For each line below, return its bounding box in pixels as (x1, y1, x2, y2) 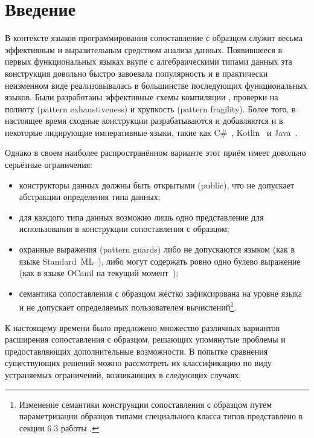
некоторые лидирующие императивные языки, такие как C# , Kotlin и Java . (5, 126, 298, 138)
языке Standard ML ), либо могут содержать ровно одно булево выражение (19, 254, 301, 267)
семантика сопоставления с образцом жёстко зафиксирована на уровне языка (19, 286, 302, 299)
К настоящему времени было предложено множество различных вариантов (5, 321, 280, 333)
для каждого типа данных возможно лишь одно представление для (19, 210, 264, 223)
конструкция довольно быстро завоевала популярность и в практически (5, 66, 268, 79)
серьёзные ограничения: (5, 158, 93, 171)
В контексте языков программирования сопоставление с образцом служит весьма (5, 31, 303, 44)
